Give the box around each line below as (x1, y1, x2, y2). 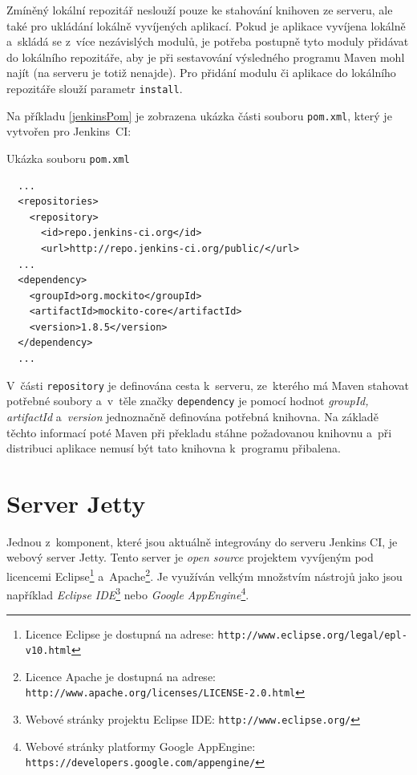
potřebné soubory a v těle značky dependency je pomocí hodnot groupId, (6, 392, 369, 409)
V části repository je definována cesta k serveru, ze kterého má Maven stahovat (6, 376, 410, 393)
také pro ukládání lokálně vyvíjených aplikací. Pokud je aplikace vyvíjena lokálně (6, 17, 406, 34)
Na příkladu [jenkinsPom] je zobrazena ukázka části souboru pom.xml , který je (6, 107, 392, 124)
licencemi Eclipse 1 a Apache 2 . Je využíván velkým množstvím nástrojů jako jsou (6, 566, 403, 584)
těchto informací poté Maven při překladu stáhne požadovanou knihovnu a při (6, 424, 392, 440)
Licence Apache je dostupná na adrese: (25, 667, 216, 684)
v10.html (25, 645, 72, 657)
